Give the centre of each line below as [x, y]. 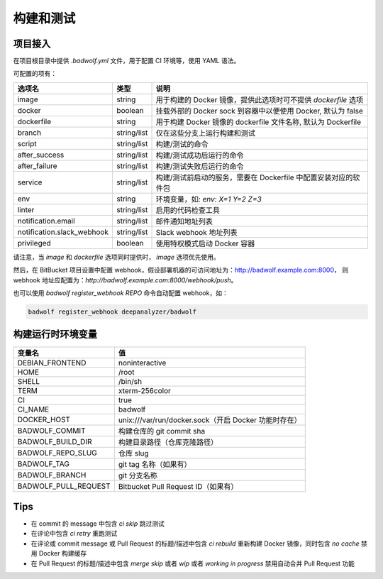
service [30, 182]
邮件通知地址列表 [184, 221]
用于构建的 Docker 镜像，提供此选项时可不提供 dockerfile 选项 [260, 99]
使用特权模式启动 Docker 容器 [205, 243]
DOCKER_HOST [44, 419]
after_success [41, 155]
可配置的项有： [35, 74]
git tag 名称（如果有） [155, 464]
